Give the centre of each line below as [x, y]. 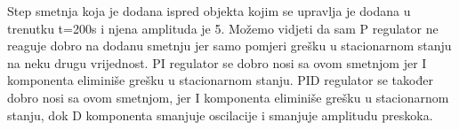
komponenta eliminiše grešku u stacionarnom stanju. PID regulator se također [220, 80]
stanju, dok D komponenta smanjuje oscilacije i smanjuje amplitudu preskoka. [220, 115]
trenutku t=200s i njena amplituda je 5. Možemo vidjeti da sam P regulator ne [223, 28]
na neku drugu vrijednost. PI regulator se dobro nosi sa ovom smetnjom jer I [217, 62]
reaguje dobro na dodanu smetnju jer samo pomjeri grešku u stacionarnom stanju [229, 46]
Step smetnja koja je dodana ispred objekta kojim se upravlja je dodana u [209, 11]
